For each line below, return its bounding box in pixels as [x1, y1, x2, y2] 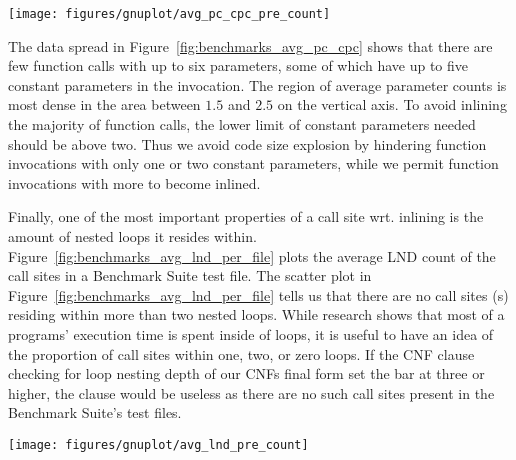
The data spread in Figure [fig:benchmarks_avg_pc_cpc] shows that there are [8, 35, 493, 56]
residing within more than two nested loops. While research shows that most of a [8, 304, 505, 325]
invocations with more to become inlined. [8, 172, 261, 193]
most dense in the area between [8, 94, 201, 115]
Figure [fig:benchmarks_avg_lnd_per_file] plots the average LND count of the [8, 245, 496, 266]
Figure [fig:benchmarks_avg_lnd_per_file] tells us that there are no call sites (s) [8, 284, 509, 305]
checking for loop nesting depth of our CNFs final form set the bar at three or [8, 363, 485, 384]
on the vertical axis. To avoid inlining [277, 94, 507, 115]
